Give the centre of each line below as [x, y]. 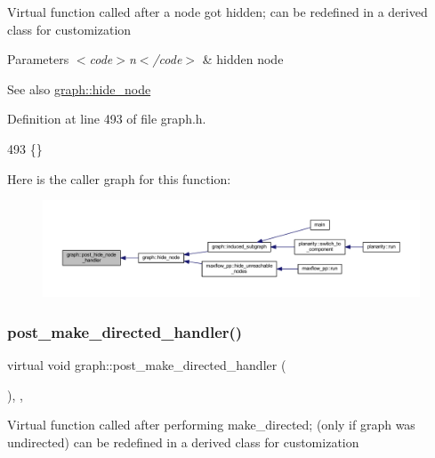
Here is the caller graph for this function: [119, 178]
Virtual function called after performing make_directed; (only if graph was [211, 425]
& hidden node [243, 59]
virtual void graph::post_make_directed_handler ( [147, 365]
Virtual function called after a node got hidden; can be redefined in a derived [217, 12]
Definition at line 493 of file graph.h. [107, 119]
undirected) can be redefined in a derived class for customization [183, 442]
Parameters [38, 59]
